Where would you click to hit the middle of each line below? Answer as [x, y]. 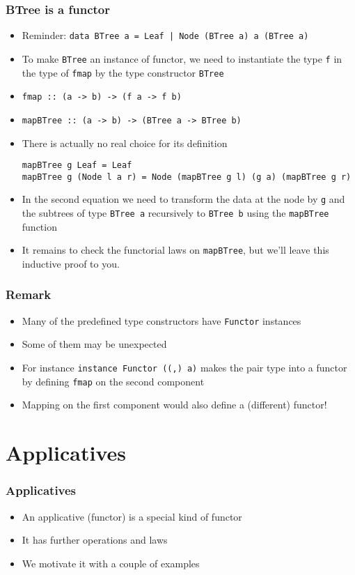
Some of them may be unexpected [94, 344]
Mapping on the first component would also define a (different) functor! [174, 405]
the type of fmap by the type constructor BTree [123, 72]
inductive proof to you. [71, 263]
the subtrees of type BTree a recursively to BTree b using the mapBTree [175, 213]
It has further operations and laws [95, 540]
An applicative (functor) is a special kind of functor [132, 516]
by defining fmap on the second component [113, 381]
